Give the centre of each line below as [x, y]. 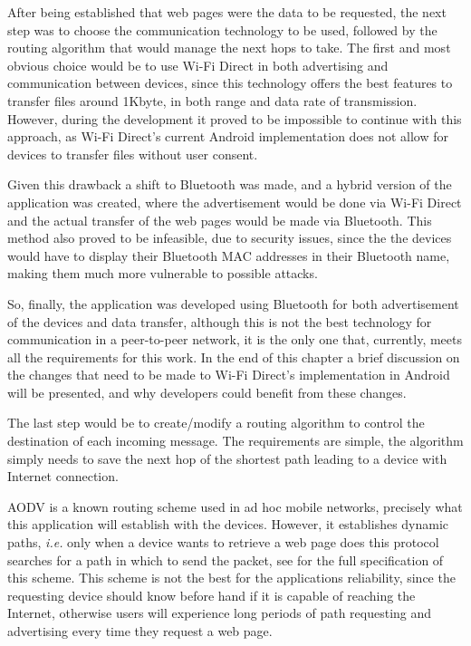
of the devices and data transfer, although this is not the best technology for [220, 321]
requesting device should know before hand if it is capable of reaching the [211, 595]
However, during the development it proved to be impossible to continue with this [235, 118]
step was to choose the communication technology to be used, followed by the [222, 29]
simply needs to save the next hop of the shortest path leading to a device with [227, 458]
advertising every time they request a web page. [140, 631]
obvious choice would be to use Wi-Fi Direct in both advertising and [198, 65]
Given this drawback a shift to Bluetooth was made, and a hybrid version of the [230, 184]
